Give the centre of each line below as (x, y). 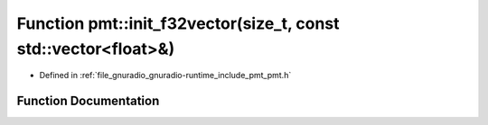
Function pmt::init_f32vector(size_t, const (178, 23)
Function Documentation (88, 101)
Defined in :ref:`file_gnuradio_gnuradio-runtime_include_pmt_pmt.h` (165, 76)
